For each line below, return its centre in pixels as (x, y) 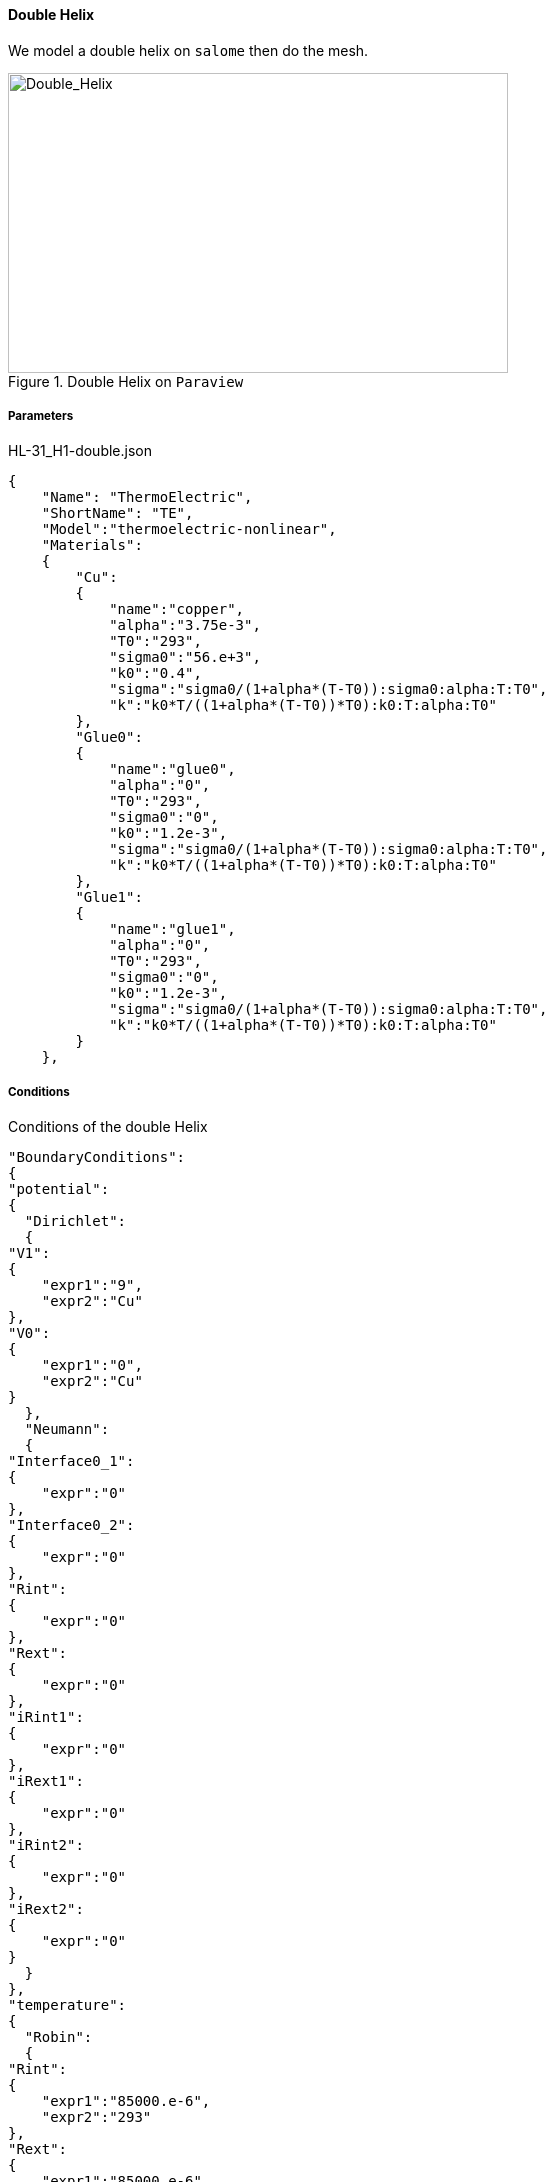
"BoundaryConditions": (97, 1157)
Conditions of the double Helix (108, 1127)
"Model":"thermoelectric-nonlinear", (189, 529)
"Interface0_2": (71, 1525)
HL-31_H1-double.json (80, 451)
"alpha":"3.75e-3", (185, 625)
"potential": (59, 1189)
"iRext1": (46, 1781)
